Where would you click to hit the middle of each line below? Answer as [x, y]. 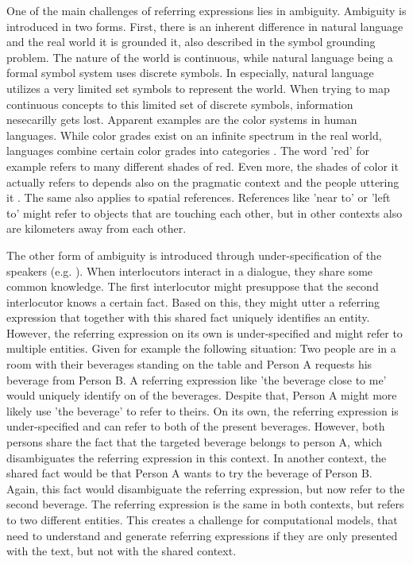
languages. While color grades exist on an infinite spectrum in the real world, [194, 135]
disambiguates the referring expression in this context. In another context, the [197, 457]
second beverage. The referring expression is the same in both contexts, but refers [205, 504]
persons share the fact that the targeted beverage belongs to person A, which [195, 442]
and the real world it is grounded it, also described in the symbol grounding [191, 42]
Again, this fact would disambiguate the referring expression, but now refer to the [206, 488]
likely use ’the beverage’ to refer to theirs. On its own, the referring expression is [203, 410]
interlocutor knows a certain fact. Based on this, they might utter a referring [193, 301]
